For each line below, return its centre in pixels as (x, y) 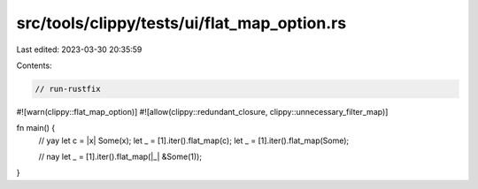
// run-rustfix (68, 89)
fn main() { (36, 128)
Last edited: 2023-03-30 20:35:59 (79, 49)
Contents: (34, 65)
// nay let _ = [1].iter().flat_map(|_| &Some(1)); (120, 157)
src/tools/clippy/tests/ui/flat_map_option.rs (181, 23)
